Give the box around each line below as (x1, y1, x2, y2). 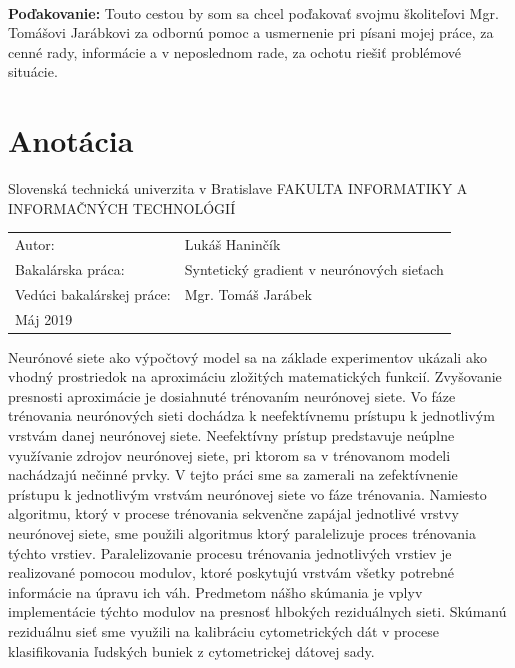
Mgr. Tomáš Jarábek (184, 283, 312, 304)
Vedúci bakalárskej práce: (15, 283, 171, 304)
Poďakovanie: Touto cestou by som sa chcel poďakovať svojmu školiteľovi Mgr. (8, 2, 499, 23)
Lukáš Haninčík (184, 234, 281, 255)
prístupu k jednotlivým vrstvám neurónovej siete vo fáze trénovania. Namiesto (8, 483, 487, 504)
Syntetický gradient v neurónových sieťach (184, 258, 444, 279)
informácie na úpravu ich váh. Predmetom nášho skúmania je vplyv (8, 581, 423, 602)
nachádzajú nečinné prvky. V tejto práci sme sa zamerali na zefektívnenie (8, 464, 458, 485)
